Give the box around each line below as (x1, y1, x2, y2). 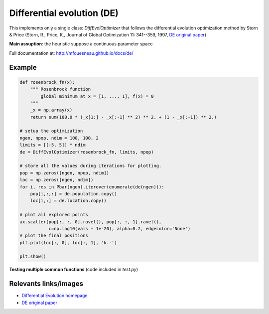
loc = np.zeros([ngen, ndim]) (19, 177, 94, 183)
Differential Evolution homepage (21, 293, 88, 299)
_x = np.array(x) (30, 107, 73, 113)
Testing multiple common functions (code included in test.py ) (9, 267, 138, 273)
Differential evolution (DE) (9, 7, 119, 18)
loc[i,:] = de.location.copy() (30, 198, 107, 204)
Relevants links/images (9, 280, 83, 288)
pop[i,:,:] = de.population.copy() (30, 191, 117, 196)
